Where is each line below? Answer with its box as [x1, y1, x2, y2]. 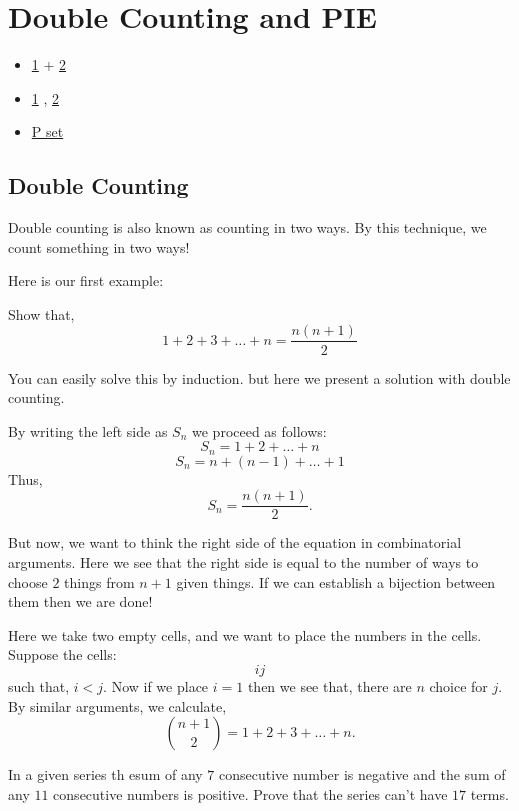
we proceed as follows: [192, 420, 327, 441]
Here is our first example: [8, 270, 164, 291]
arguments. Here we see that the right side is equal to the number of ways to [8, 552, 479, 573]
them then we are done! [8, 591, 153, 612]
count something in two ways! [8, 236, 190, 257]
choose [8, 571, 48, 592]
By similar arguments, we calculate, [8, 695, 227, 716]
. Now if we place [103, 676, 209, 696]
